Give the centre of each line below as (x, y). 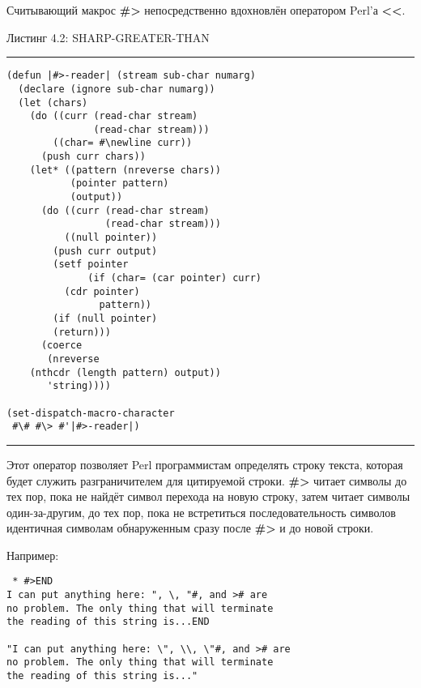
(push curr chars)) (93, 157)
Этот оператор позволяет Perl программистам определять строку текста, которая (205, 464)
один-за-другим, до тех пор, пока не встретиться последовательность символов (201, 512)
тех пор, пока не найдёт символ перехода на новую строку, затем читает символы (208, 496)
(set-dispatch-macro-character (91, 413)
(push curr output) (105, 251)
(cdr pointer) (102, 291)
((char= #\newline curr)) (123, 143)
